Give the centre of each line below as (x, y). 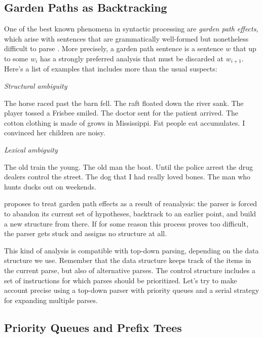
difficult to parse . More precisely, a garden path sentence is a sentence (114, 48)
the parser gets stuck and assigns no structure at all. (86, 233)
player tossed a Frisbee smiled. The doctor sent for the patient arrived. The (121, 113)
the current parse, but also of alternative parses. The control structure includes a (130, 270)
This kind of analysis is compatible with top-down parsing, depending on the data (131, 250)
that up (245, 48)
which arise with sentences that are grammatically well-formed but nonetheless (126, 38)
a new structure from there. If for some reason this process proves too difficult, (126, 223)
